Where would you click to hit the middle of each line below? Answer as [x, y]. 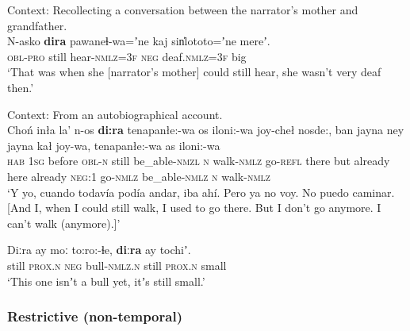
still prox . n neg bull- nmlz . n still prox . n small [117, 265]
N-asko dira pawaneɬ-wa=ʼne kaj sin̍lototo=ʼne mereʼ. [139, 41]
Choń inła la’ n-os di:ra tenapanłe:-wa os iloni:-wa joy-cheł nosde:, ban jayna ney [206, 130]
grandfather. [37, 25]
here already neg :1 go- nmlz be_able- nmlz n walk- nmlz [139, 176]
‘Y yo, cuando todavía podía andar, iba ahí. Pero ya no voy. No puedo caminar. [201, 192]
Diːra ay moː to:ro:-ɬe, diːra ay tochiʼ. [99, 250]
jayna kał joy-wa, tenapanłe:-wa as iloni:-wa [114, 145]
